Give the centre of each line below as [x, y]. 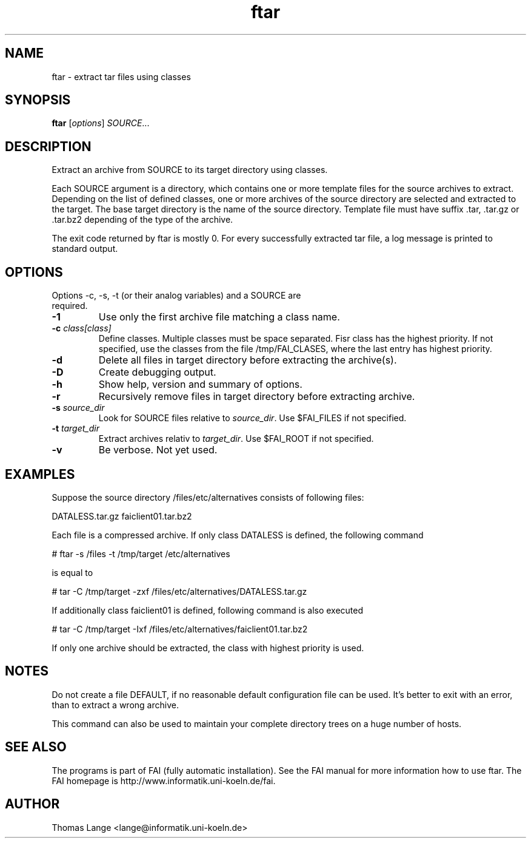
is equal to [72, 572]
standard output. [85, 249]
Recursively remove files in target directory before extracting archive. [257, 397]
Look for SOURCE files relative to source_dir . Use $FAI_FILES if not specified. [252, 418]
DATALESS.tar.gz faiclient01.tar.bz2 [122, 516]
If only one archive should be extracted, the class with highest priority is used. [208, 648]
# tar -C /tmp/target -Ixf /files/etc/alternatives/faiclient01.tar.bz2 [180, 629]
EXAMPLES [40, 474]
